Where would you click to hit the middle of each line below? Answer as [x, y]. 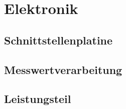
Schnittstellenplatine [58, 40]
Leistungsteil [38, 99]
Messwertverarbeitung [63, 69]
